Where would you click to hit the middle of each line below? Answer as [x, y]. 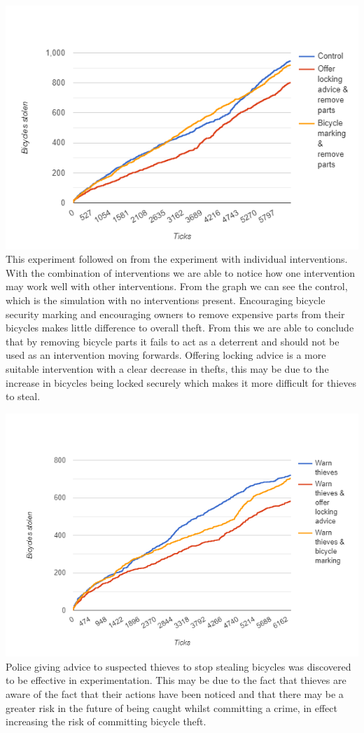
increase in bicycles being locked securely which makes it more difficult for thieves [181, 382]
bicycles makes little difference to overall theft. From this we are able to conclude [180, 328]
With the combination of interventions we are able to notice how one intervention [181, 272]
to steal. [23, 396]
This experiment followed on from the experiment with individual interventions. [177, 259]
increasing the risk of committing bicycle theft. [106, 721]
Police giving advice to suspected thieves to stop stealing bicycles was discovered [178, 666]
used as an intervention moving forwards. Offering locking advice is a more [166, 355]
